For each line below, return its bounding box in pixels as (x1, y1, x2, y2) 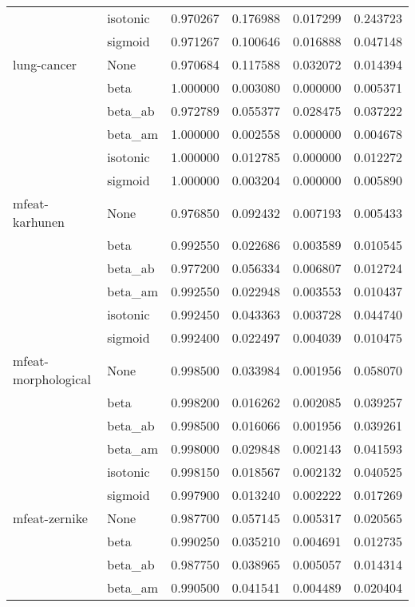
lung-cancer (13, 55, 77, 73)
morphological (13, 370, 91, 388)
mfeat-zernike (13, 509, 88, 527)
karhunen (13, 212, 65, 231)
